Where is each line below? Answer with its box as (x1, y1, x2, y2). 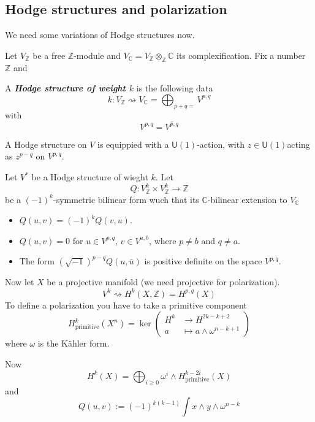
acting (287, 137, 310, 150)
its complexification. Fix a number (176, 48, 306, 61)
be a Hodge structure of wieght (31, 171, 148, 183)
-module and (74, 48, 121, 61)
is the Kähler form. (37, 337, 110, 350)
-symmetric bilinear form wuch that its (53, 193, 199, 205)
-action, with (197, 137, 245, 150)
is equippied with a (97, 137, 169, 150)
